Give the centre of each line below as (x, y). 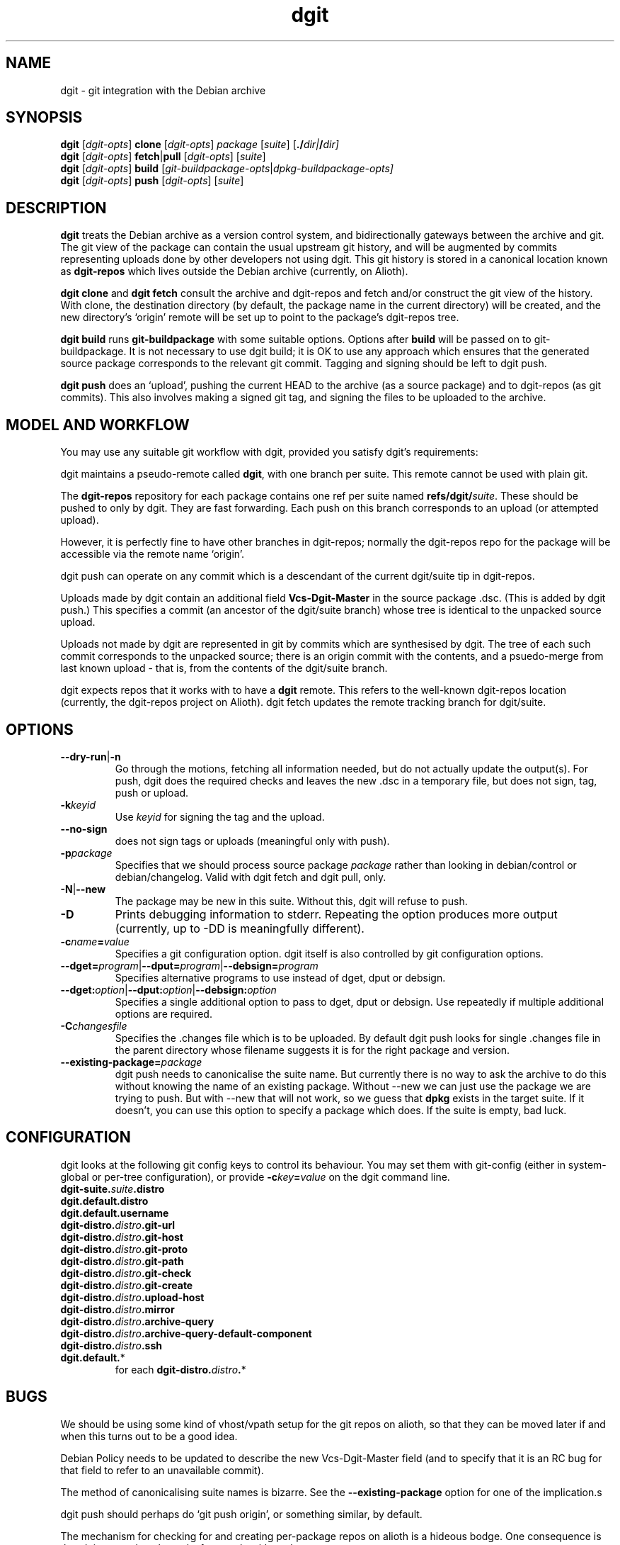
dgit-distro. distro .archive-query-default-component (186, 1333)
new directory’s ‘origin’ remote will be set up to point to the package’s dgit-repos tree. (260, 318)
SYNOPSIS (44, 118)
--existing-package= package (131, 1062)
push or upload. (152, 792)
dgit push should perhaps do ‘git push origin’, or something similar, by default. (241, 1514)
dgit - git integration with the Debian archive (163, 90)
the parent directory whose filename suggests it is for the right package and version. (312, 1050)
